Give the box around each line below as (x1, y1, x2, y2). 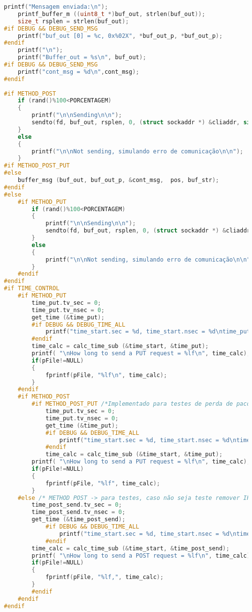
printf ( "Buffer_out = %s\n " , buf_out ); (17, 54, 146, 61)
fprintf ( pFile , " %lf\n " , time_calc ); (45, 371, 167, 379)
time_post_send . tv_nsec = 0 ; (31, 509, 126, 516)
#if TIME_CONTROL (4, 285, 60, 292)
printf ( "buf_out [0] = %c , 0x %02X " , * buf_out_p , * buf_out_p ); (17, 32, 223, 39)
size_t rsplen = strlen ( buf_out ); (17, 17, 129, 25)
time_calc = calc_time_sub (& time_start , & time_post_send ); (31, 545, 230, 552)
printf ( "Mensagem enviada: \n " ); (4, 3, 108, 10)
